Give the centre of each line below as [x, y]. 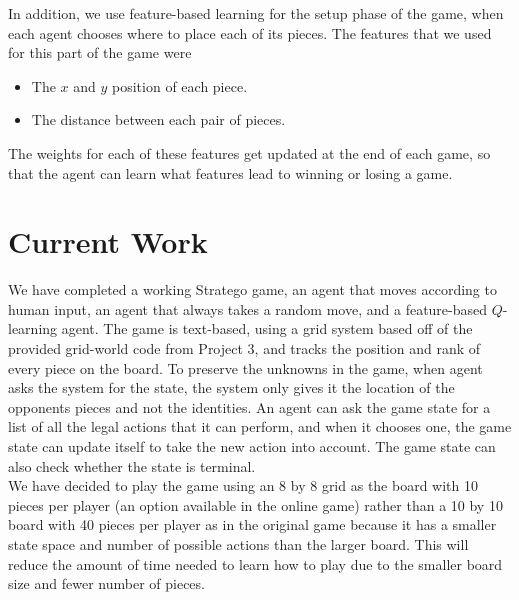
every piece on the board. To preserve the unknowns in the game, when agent [245, 367]
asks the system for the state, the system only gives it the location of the [231, 387]
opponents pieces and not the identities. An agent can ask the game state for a [249, 406]
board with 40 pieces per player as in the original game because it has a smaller [252, 524]
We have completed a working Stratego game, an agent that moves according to [252, 289]
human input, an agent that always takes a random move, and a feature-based [248, 308]
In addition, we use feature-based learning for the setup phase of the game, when [256, 13]
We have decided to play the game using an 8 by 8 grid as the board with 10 [243, 485]
